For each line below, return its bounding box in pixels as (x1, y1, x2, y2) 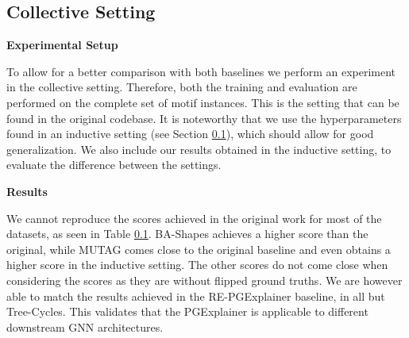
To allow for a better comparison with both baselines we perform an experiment (6, 63, 396, 79)
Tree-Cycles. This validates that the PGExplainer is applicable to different (6, 303, 368, 320)
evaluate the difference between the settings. (6, 156, 222, 173)
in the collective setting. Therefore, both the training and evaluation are (6, 79, 357, 95)
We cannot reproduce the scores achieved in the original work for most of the (6, 209, 382, 226)
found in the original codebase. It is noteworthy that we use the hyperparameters (6, 109, 402, 126)
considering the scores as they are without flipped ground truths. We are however (6, 271, 403, 288)
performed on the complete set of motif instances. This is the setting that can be (6, 94, 399, 110)
